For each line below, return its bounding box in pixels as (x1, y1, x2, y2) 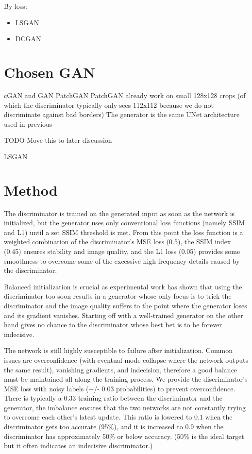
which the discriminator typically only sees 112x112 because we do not (4, 100, 214, 110)
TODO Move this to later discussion (4, 135, 112, 145)
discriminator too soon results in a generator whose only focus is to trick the (4, 291, 232, 301)
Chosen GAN (4, 62, 96, 82)
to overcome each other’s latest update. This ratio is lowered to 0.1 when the (4, 412, 233, 422)
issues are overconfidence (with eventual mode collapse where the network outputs (4, 354, 248, 365)
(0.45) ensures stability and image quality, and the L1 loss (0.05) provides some (4, 246, 240, 256)
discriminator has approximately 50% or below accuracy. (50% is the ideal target (4, 431, 244, 441)
